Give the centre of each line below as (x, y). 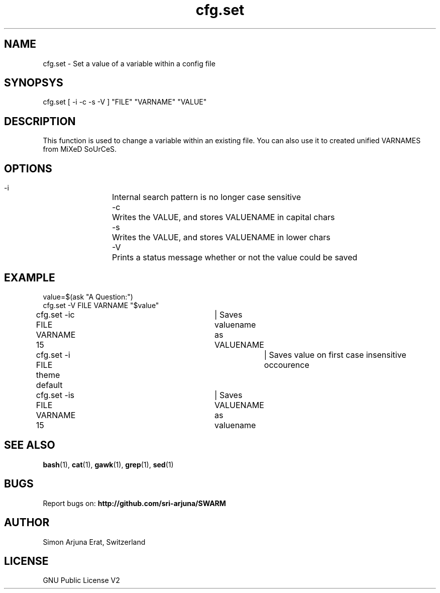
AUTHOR (27, 523)
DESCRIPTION (40, 121)
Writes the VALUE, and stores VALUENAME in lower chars (221, 237)
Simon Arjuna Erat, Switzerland (94, 542)
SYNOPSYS (34, 83)
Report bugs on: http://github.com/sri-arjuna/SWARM (134, 503)
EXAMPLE (30, 277)
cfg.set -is (55, 395)
